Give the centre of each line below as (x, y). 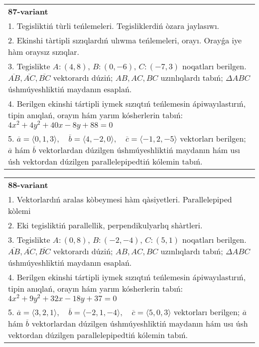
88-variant (28, 184)
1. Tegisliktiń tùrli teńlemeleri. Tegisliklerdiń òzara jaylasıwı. (114, 26)
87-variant (28, 11)
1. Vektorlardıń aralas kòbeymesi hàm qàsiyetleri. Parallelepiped (120, 199)
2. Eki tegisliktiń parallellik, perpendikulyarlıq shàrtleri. (105, 225)
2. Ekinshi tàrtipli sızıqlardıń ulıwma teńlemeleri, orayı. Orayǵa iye (125, 40)
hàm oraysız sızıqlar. (44, 52)
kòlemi (19, 210)
